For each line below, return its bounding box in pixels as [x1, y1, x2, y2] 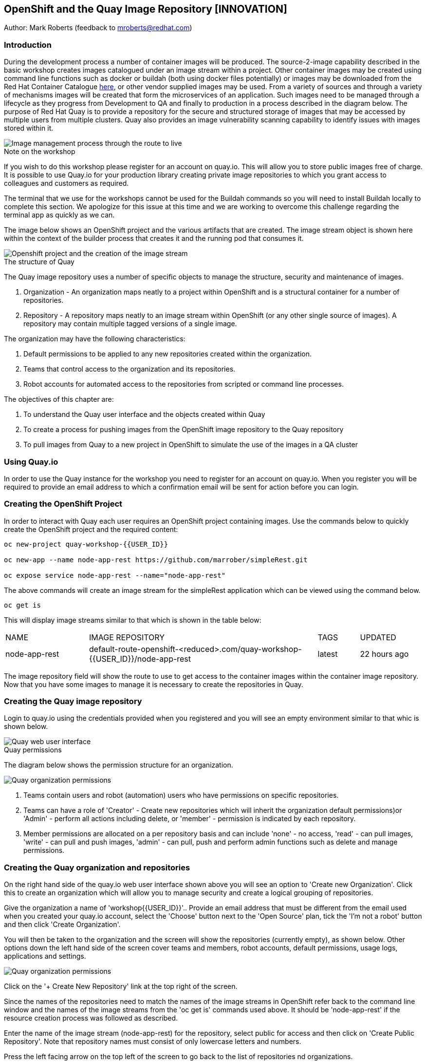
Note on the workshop [4, 147, 75, 156]
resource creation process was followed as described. [4, 1014, 178, 1023]
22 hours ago [360, 649, 409, 659]
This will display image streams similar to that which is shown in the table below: [4, 615, 261, 624]
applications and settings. [4, 952, 86, 961]
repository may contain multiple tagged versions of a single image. [23, 319, 237, 328]
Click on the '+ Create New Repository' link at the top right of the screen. [4, 982, 238, 991]
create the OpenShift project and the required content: [4, 525, 178, 533]
